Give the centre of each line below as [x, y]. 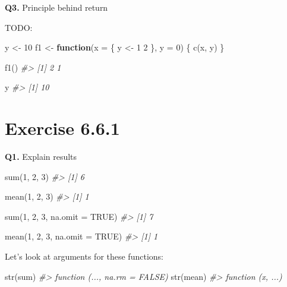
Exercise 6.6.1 [62, 128]
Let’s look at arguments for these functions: [84, 256]
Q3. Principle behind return [56, 7]
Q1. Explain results [41, 157]
